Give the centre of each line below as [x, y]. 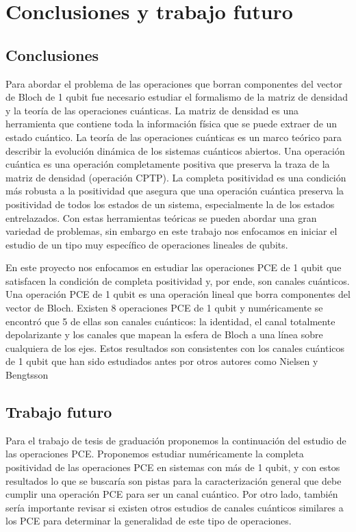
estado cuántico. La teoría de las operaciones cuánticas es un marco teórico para [174, 137]
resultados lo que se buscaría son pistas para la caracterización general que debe [174, 480]
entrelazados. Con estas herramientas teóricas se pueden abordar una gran [161, 217]
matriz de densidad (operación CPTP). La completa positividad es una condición [176, 177]
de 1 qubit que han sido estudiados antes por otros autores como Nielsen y [162, 361]
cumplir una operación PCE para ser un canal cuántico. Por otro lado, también [172, 494]
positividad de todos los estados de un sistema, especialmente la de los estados [170, 204]
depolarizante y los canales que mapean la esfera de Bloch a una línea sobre [164, 334]
